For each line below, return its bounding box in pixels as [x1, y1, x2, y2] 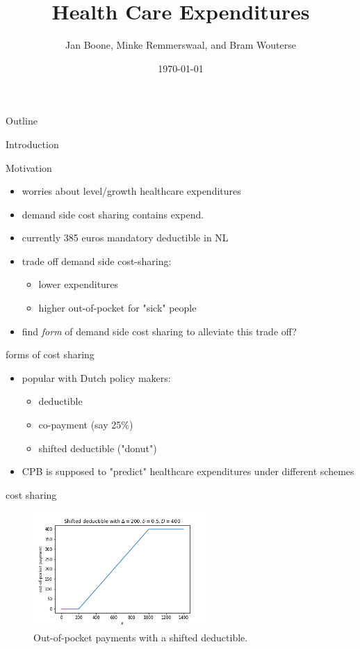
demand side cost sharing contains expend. [22, 207, 204, 221]
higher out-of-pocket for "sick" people [38, 301, 197, 315]
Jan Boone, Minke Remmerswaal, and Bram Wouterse [65, 38, 296, 52]
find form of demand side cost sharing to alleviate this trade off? [22, 323, 297, 338]
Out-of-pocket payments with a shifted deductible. [33, 630, 248, 644]
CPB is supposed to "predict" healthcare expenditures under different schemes [22, 464, 354, 479]
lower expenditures [38, 277, 119, 291]
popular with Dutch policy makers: [22, 370, 171, 385]
